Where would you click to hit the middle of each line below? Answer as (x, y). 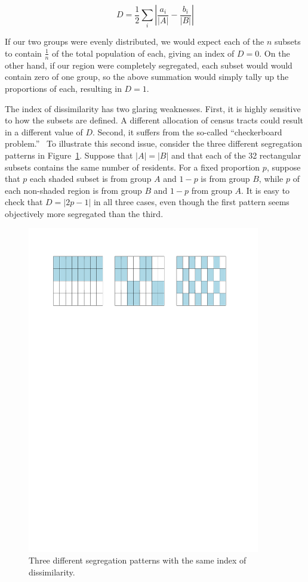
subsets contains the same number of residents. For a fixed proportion (133, 167)
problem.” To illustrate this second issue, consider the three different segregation (154, 143)
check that (24, 202)
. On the (275, 53)
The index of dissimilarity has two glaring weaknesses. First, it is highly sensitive (153, 108)
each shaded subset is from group (91, 179)
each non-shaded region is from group (73, 190)
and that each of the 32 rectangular (236, 155)
